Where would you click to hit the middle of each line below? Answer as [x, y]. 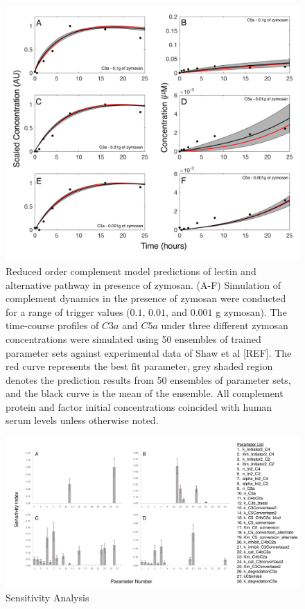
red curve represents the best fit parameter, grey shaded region [139, 366]
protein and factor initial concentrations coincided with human [139, 406]
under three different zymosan [225, 325]
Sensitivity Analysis [47, 598]
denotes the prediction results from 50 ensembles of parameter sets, [148, 379]
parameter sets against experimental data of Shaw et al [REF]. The [149, 352]
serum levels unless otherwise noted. [82, 420]
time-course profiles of [52, 325]
